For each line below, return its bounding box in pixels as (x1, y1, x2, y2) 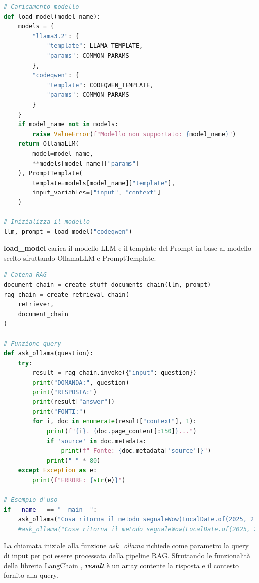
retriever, (18, 301, 54, 308)
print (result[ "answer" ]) (32, 398, 115, 406)
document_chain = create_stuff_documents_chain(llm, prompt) (4, 281, 211, 289)
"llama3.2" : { (32, 32, 79, 40)
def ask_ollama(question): (4, 350, 93, 357)
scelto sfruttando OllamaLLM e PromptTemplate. (4, 252, 156, 263)
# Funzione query (4, 340, 61, 347)
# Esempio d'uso (4, 496, 58, 504)
